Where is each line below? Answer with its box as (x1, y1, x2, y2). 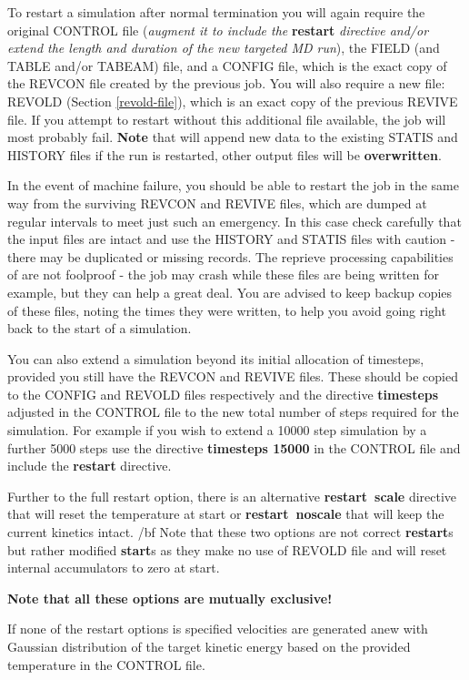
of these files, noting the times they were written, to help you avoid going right (7, 300, 446, 320)
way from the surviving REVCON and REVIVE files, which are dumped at (7, 193, 427, 212)
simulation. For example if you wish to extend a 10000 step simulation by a (7, 421, 427, 440)
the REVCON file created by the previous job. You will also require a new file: (7, 74, 445, 93)
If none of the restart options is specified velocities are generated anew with (7, 619, 428, 638)
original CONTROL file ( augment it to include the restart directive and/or (7, 20, 429, 39)
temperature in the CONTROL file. (7, 655, 205, 674)
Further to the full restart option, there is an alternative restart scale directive (7, 486, 457, 505)
